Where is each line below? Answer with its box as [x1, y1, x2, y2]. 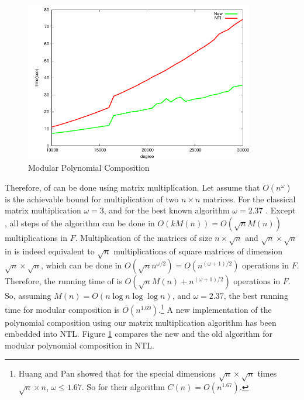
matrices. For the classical [202, 192, 296, 205]
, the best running [223, 289, 288, 302]
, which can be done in [40, 259, 122, 271]
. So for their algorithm [81, 381, 165, 393]
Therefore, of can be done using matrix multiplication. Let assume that [5, 181, 260, 193]
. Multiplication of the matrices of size [75, 231, 212, 243]
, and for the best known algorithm [103, 204, 230, 216]
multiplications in [5, 231, 68, 243]
